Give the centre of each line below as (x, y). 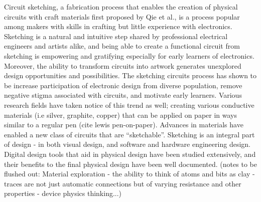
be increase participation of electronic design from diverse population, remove (123, 85)
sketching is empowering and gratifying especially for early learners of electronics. (129, 55)
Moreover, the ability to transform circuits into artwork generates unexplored (123, 65)
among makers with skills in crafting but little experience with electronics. (118, 26)
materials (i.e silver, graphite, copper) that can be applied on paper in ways (121, 115)
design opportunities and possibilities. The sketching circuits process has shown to (130, 75)
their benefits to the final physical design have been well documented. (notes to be (130, 164)
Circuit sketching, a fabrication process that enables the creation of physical (121, 7)
